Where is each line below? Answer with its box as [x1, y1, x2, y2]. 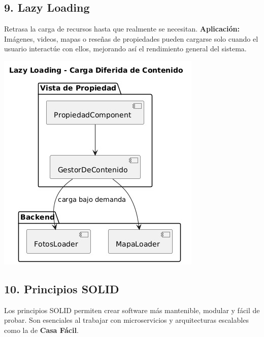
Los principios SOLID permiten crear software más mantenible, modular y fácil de [4, 304, 260, 315]
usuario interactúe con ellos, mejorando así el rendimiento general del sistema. [4, 43, 247, 54]
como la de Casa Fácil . [4, 324, 79, 335]
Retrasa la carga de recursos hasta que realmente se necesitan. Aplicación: [4, 23, 240, 34]
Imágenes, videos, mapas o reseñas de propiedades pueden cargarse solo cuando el [4, 33, 258, 44]
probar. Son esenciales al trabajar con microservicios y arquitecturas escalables [4, 315, 249, 325]
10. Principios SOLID [4, 281, 119, 296]
